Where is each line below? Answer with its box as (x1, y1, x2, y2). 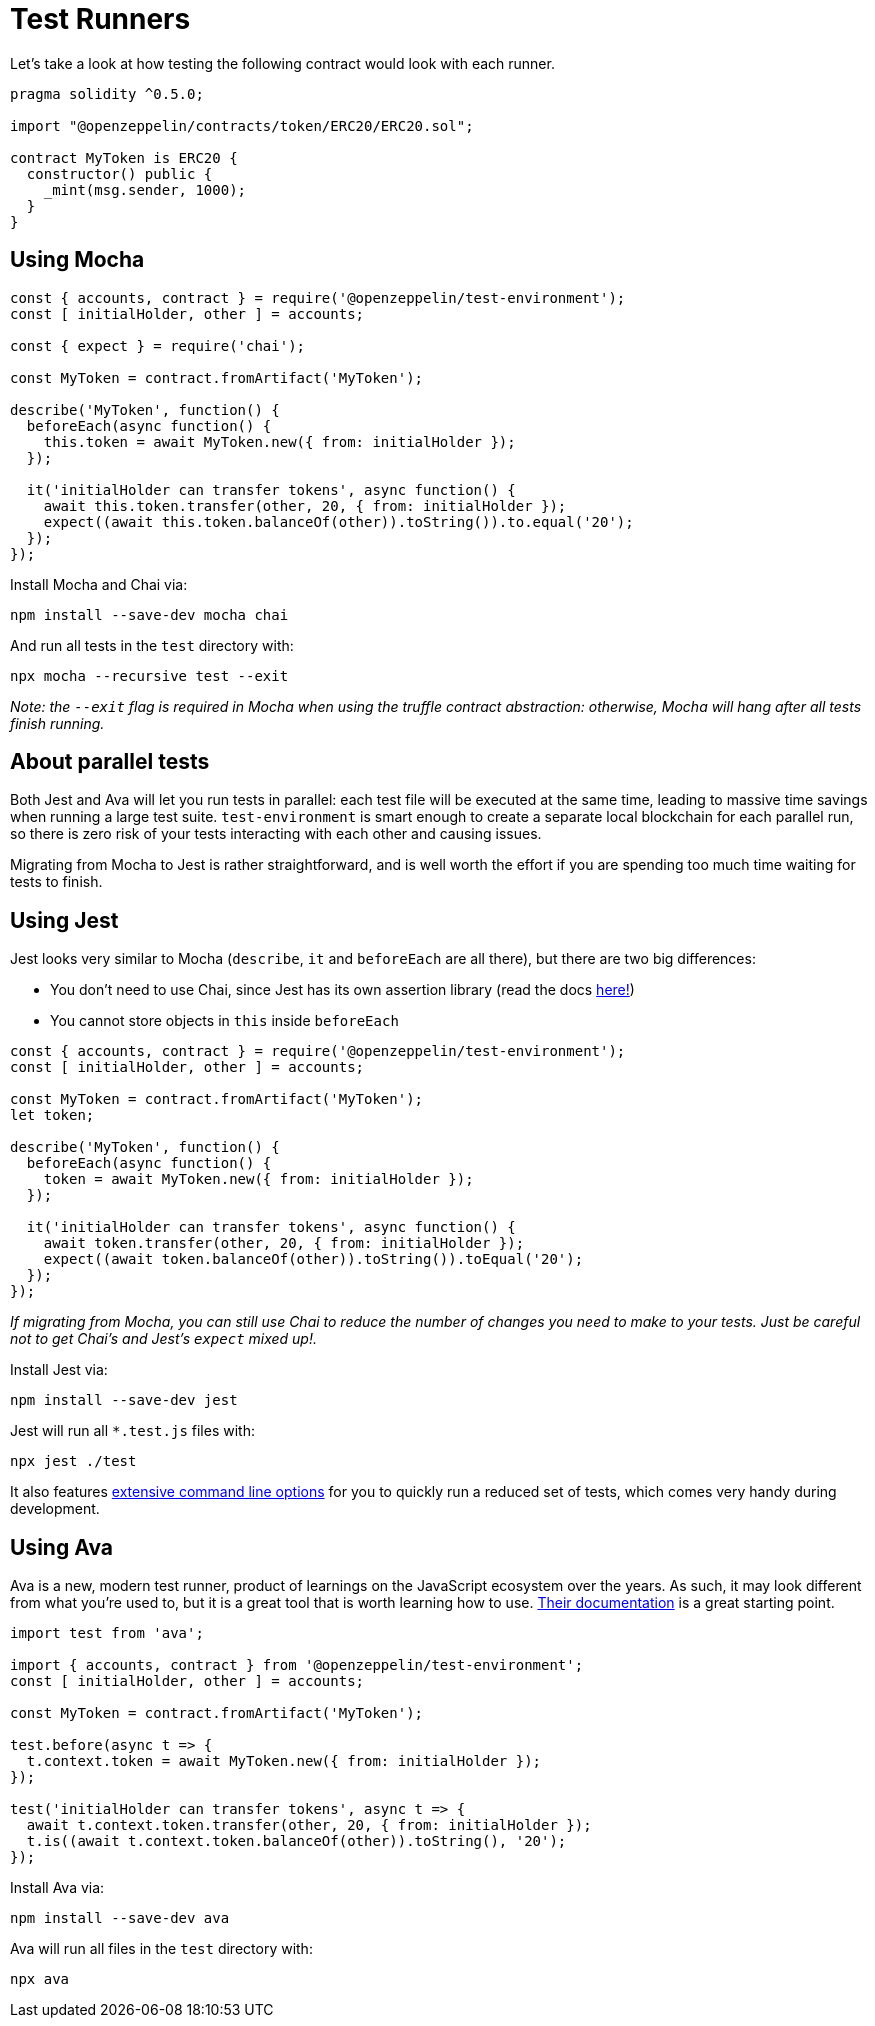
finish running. (10, 714, 105, 732)
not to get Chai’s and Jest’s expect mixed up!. (10, 1330, 317, 1348)
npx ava (10, 1971, 70, 1988)
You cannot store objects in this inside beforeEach (50, 1012, 399, 1030)
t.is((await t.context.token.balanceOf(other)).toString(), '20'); (26, 1833, 567, 1850)
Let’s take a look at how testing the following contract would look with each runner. (10, 54, 555, 72)
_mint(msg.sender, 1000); (43, 181, 247, 198)
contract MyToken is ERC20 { (10, 149, 238, 166)
